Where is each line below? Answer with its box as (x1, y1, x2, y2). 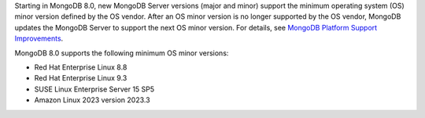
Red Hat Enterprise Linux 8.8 (34, 63, 128, 72)
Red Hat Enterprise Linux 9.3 (34, 73, 128, 83)
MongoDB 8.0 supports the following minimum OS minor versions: (14, 48, 229, 58)
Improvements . (14, 34, 64, 43)
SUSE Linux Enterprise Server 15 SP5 (34, 84, 155, 94)
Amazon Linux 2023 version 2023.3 (34, 95, 150, 105)
